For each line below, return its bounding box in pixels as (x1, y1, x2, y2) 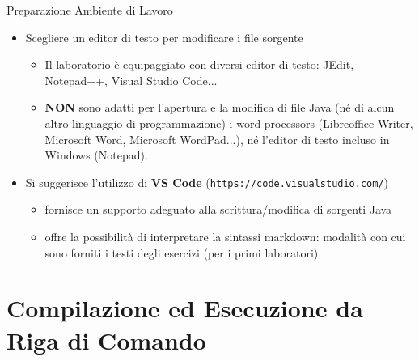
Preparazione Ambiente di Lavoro (6, 2, 173, 18)
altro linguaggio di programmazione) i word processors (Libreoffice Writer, (44, 114, 413, 131)
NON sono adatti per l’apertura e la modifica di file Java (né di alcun (44, 99, 395, 116)
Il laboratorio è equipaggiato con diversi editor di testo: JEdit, (44, 56, 354, 73)
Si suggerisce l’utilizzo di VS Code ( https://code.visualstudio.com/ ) (25, 173, 389, 190)
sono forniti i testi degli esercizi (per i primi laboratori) (44, 244, 319, 261)
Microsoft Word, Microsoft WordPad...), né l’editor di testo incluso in (44, 130, 390, 147)
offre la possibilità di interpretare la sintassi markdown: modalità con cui (44, 228, 406, 244)
